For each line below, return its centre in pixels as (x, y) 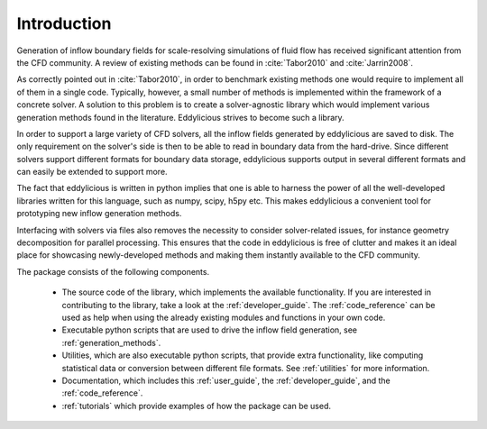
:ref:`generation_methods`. (111, 342)
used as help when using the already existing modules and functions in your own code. (224, 317)
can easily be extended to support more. (92, 172)
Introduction (64, 23)
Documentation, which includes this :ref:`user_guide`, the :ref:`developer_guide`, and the (226, 380)
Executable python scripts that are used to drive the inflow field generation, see (210, 330)
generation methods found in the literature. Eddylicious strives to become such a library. (180, 117)
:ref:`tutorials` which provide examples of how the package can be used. (197, 406)
